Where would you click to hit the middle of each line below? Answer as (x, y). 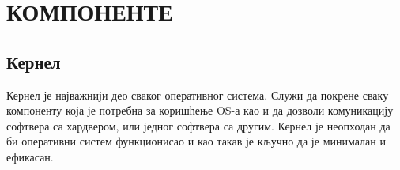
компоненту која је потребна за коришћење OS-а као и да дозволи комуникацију (200, 110)
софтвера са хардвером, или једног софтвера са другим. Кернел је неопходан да (198, 125)
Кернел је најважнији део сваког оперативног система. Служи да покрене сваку (198, 94)
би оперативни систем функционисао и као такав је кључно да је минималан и (196, 141)
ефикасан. (30, 156)
